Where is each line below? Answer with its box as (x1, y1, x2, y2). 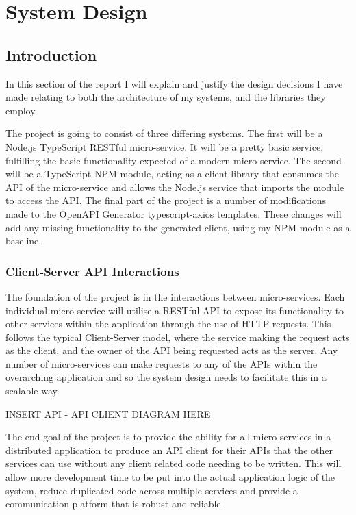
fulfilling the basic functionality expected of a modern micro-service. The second (5, 153, 342, 167)
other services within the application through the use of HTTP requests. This (5, 316, 331, 331)
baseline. (5, 234, 42, 248)
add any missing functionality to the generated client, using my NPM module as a (5, 220, 351, 234)
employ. (5, 103, 38, 117)
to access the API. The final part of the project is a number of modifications (5, 193, 327, 208)
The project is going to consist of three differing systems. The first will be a (5, 126, 323, 140)
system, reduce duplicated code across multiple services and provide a (5, 483, 298, 497)
